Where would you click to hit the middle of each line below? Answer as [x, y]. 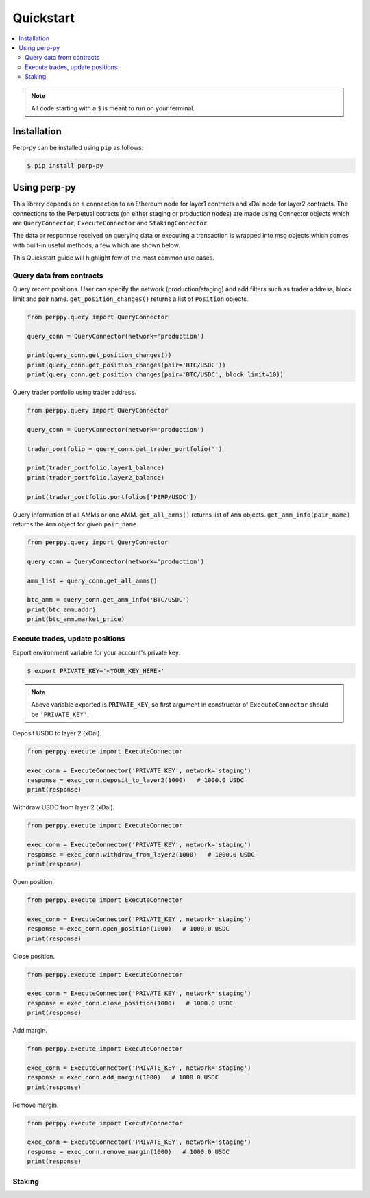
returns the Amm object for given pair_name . [75, 524]
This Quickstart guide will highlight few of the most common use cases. [114, 258]
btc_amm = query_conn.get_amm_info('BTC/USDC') [108, 600]
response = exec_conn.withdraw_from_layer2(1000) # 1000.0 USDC [141, 854]
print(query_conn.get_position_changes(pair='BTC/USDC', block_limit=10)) [156, 375]
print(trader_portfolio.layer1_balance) [96, 468]
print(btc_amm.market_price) [76, 619]
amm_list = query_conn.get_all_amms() [92, 580]
